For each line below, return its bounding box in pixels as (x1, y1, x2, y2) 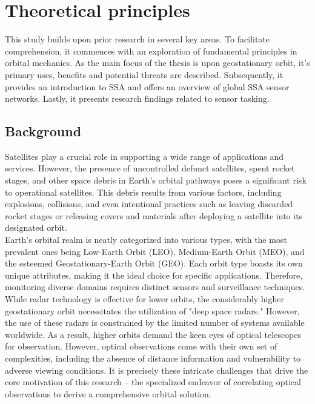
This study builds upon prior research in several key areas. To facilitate (5, 33, 270, 45)
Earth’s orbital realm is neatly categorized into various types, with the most (5, 233, 287, 246)
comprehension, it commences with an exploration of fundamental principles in (5, 44, 297, 57)
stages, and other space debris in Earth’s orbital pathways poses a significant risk (5, 174, 307, 187)
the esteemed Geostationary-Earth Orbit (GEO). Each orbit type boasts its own (5, 257, 303, 270)
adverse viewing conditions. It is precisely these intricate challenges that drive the (5, 363, 308, 376)
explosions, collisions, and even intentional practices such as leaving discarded (5, 197, 293, 210)
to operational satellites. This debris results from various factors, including (5, 185, 282, 198)
